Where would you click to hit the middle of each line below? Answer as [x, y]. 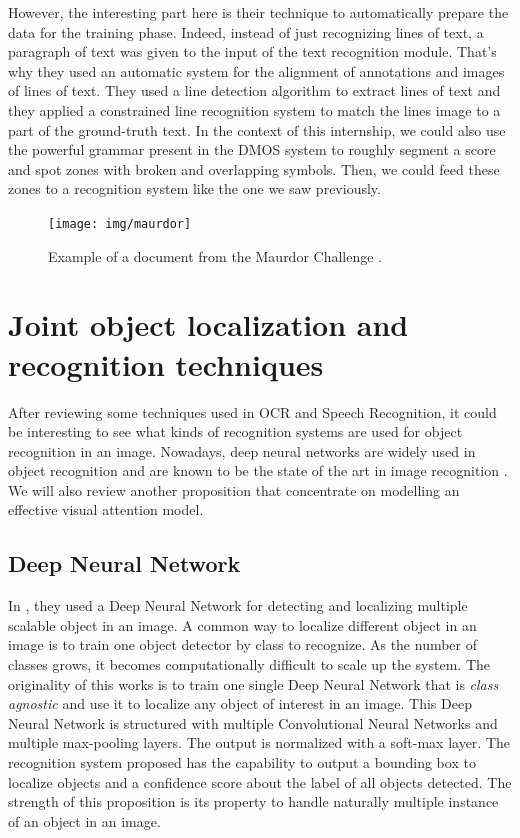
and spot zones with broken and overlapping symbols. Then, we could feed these [254, 168]
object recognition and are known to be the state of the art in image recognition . [258, 470]
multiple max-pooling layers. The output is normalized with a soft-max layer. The [259, 742]
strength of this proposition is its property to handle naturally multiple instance [253, 801]
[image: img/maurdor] [120, 223]
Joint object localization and [208, 324]
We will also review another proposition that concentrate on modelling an [234, 489]
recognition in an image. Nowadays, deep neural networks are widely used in [242, 450]
